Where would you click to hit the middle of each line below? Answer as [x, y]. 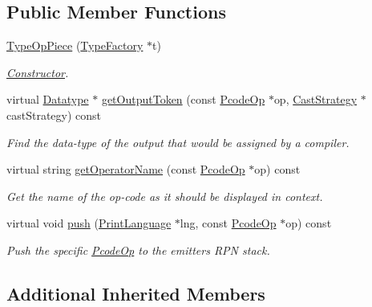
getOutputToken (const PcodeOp [183, 99]
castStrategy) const [54, 115]
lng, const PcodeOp [228, 223]
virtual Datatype [48, 99]
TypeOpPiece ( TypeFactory [75, 45]
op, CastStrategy [315, 99]
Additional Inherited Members [136, 293]
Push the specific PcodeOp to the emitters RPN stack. [138, 250]
